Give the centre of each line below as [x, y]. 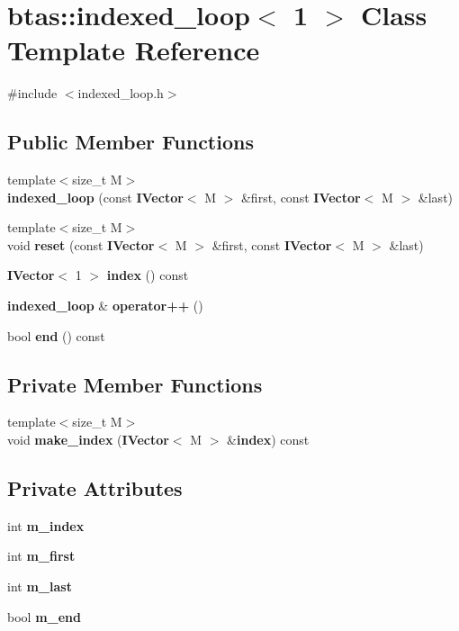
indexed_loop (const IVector [95, 197]
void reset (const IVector [81, 244]
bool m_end [44, 616]
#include [32, 93]
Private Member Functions [135, 384]
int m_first [41, 556]
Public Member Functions [130, 142]
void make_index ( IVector [88, 440]
